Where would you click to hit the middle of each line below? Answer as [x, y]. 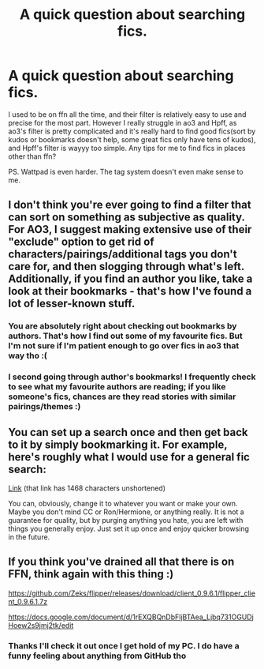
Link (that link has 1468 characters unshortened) [87, 488]
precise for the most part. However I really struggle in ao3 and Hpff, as [123, 122]
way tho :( [28, 355]
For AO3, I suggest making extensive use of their [130, 229]
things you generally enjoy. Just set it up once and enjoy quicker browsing [129, 528]
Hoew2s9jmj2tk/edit [41, 625]
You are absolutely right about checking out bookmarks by [123, 326]
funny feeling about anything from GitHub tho [97, 656]
